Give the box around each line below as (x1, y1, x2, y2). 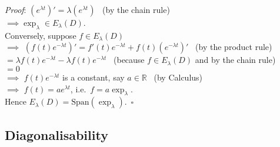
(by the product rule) (195, 41, 272, 53)
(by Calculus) (154, 71, 203, 83)
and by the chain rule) (195, 54, 276, 66)
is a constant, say (62, 71, 125, 83)
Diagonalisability (5, 125, 108, 143)
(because (114, 54, 145, 66)
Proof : (5, 4, 26, 15)
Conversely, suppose (5, 29, 76, 41)
